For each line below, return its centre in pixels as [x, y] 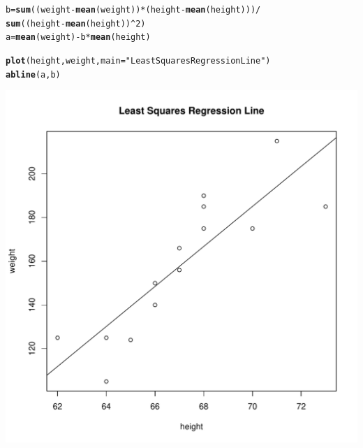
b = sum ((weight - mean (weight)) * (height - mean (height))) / [133, 10]
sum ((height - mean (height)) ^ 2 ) [76, 23]
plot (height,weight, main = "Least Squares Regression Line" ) [138, 60]
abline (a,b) [33, 74]
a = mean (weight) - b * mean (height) [78, 37]
